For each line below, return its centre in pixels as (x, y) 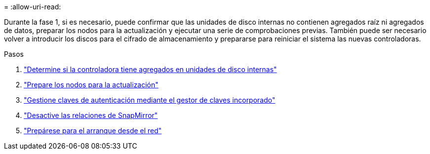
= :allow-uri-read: (33, 7)
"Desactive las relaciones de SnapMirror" (91, 115)
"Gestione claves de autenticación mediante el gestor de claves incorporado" (150, 100)
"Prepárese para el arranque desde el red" (93, 131)
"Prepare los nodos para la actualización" (91, 85)
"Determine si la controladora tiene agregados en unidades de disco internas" (150, 69)
